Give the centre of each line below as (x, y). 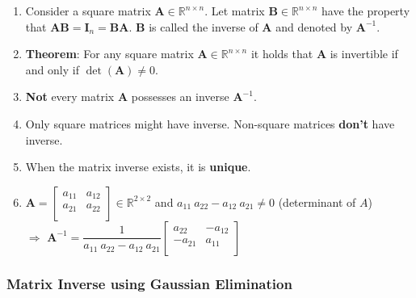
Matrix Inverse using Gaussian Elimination (149, 283)
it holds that (282, 54)
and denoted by (314, 26)
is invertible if (364, 54)
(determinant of (317, 201)
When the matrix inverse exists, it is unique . (138, 167)
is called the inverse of (204, 26)
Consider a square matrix (88, 10)
